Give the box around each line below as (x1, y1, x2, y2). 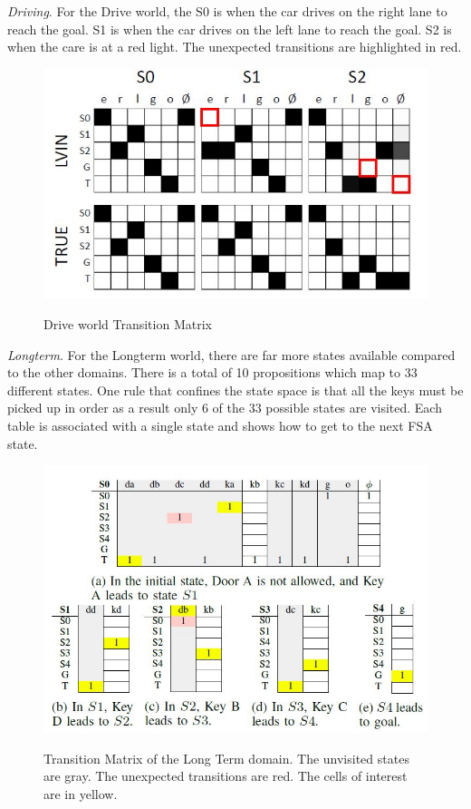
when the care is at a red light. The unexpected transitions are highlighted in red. (7, 37, 462, 56)
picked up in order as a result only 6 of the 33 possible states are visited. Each (7, 398, 442, 417)
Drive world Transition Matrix (43, 314, 212, 333)
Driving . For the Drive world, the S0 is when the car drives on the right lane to (7, 2, 447, 20)
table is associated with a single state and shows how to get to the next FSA (7, 415, 433, 434)
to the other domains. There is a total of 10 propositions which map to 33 (7, 363, 418, 382)
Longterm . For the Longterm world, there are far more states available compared (7, 345, 456, 364)
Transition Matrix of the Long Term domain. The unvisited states (43, 748, 409, 767)
